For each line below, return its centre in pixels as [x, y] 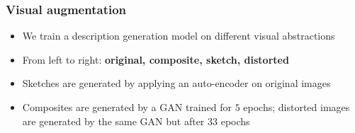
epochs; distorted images [297, 107]
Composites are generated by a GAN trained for [127, 107]
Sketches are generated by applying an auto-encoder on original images [176, 83]
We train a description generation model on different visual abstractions [179, 36]
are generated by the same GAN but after [113, 121]
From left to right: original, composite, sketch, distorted [156, 59]
